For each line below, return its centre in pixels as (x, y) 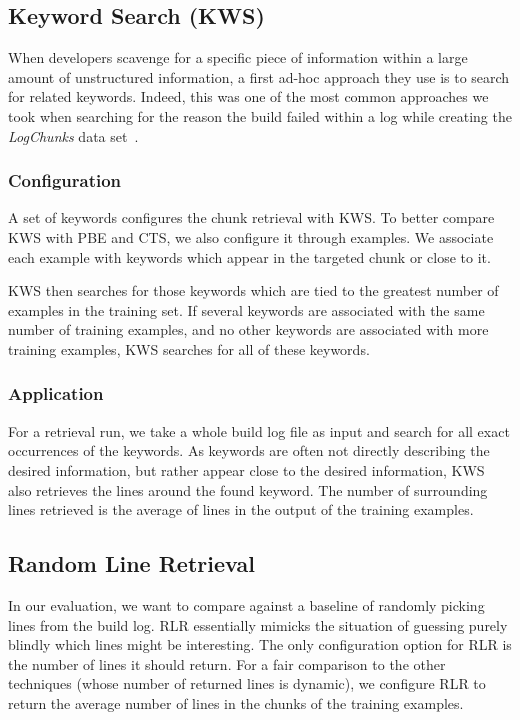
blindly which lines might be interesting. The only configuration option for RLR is (260, 644)
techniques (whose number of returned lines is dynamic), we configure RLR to (247, 683)
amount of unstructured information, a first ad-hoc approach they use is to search (259, 76)
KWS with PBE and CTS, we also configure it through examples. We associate (251, 236)
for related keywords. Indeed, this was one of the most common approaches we (248, 96)
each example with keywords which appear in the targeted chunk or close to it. (249, 256)
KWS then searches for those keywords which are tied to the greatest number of (253, 290)
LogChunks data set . (73, 135)
